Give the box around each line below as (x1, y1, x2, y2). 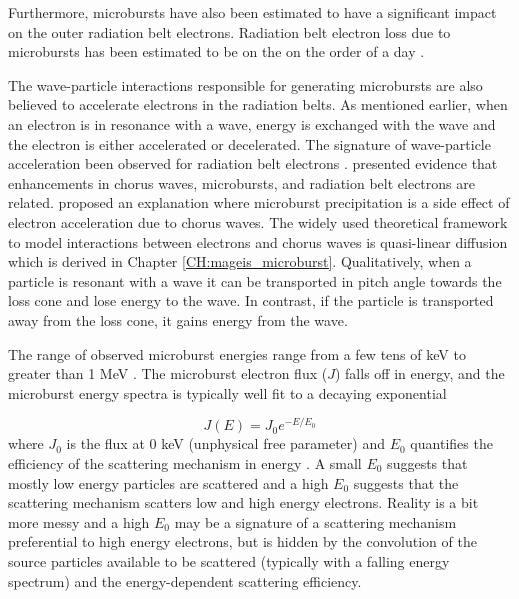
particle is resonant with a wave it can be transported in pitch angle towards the (8, 270, 502, 291)
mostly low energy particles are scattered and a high (8, 472, 329, 493)
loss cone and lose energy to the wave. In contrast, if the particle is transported (8, 290, 494, 311)
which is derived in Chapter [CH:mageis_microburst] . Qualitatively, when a (8, 251, 472, 272)
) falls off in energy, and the (334, 363, 505, 384)
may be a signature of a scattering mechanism (174, 511, 457, 532)
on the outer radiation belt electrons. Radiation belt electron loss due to (8, 21, 451, 42)
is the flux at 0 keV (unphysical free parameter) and (66, 433, 386, 454)
